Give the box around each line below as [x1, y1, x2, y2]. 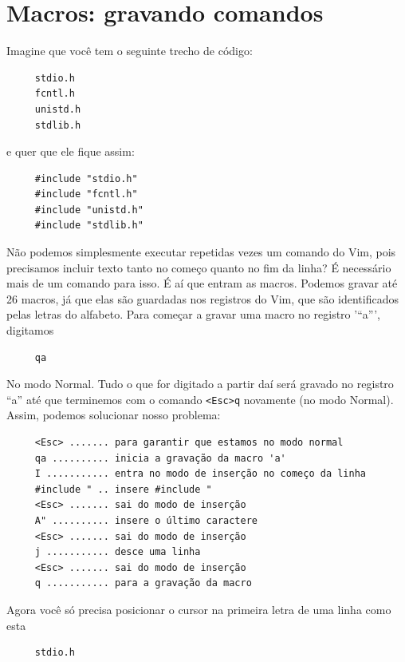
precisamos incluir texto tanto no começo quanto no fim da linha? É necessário [6, 259, 391, 276]
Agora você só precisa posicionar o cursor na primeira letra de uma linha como [6, 601, 391, 617]
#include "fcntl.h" [34, 188, 138, 200]
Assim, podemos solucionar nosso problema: [6, 406, 221, 423]
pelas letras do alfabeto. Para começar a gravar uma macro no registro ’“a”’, [6, 306, 380, 323]
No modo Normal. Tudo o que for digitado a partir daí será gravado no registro [6, 375, 394, 392]
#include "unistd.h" [34, 204, 144, 216]
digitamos [6, 322, 54, 339]
